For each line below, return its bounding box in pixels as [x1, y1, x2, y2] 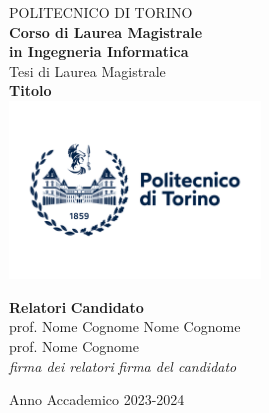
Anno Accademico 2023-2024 [9, 389, 185, 410]
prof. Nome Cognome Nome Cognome [9, 316, 241, 337]
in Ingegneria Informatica [9, 41, 189, 62]
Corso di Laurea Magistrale [9, 21, 203, 42]
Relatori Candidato [9, 296, 144, 317]
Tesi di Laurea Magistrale [9, 60, 166, 81]
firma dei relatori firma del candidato [9, 355, 237, 376]
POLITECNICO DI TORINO [9, 2, 193, 22]
